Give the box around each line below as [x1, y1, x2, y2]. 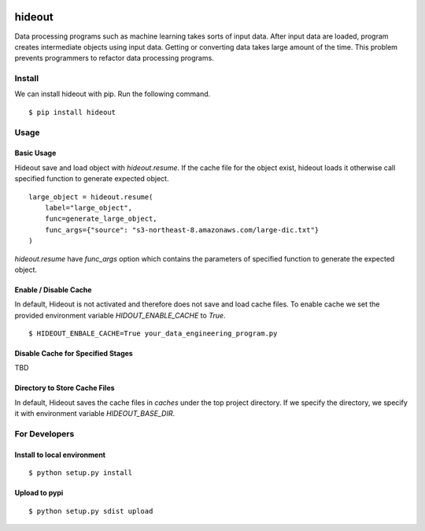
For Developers [14, 429, 75, 440]
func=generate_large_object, [44, 214, 157, 224]
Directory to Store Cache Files [14, 383, 115, 393]
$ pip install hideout [28, 107, 116, 117]
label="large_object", [44, 203, 133, 212]
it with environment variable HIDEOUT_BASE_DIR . [14, 409, 176, 418]
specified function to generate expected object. [14, 174, 169, 184]
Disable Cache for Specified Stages [14, 349, 133, 358]
